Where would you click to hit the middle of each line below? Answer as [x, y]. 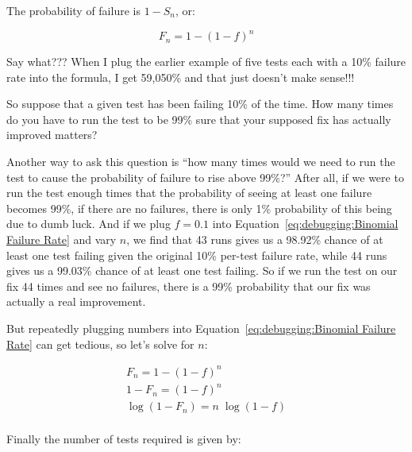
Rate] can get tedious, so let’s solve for [100, 344]
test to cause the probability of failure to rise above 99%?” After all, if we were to [205, 177]
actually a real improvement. [76, 301]
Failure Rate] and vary [62, 240]
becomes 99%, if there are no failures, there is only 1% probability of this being [199, 208]
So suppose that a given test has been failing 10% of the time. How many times [200, 104]
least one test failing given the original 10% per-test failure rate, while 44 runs [197, 255]
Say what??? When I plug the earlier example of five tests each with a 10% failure [206, 62]
